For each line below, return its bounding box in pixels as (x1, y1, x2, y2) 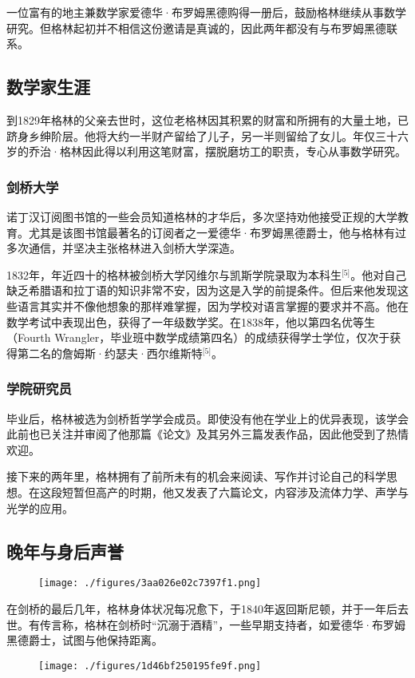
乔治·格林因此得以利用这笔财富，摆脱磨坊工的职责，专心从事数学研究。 (28, 143, 406, 160)
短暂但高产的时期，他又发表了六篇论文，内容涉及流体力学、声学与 (61, 483, 409, 500)
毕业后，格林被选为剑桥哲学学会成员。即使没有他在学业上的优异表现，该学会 (6, 410, 409, 426)
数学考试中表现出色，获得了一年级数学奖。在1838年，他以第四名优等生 (6, 313, 375, 330)
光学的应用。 (6, 499, 73, 516)
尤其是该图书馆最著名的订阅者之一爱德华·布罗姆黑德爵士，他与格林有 (28, 224, 395, 240)
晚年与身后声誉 (6, 538, 124, 563)
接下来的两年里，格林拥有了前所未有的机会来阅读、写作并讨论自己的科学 (6, 468, 386, 485)
